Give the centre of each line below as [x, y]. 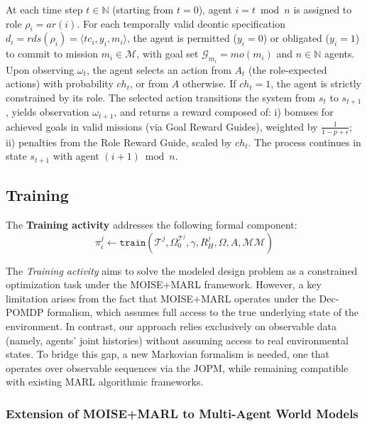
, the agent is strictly [316, 83]
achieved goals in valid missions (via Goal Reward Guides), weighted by [162, 126]
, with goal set [168, 54]
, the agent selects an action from [159, 69]
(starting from [143, 9]
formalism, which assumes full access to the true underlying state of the [203, 312]
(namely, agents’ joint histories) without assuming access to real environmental [177, 340]
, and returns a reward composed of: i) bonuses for [224, 112]
